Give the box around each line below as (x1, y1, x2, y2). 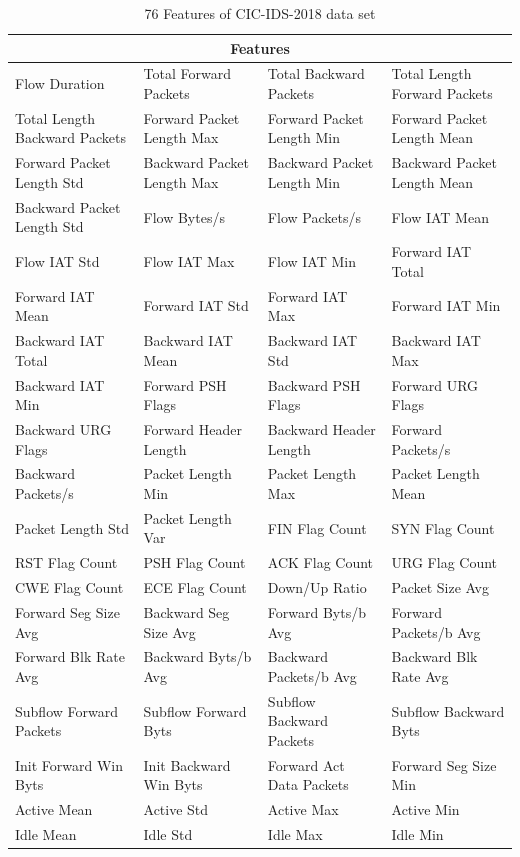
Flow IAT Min (267, 250, 356, 271)
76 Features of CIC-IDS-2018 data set (144, 3, 376, 23)
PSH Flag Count (143, 552, 246, 573)
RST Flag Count (15, 552, 118, 573)
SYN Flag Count (391, 517, 495, 538)
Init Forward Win (15, 754, 124, 775)
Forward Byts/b (267, 601, 367, 622)
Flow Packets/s (267, 206, 361, 227)
